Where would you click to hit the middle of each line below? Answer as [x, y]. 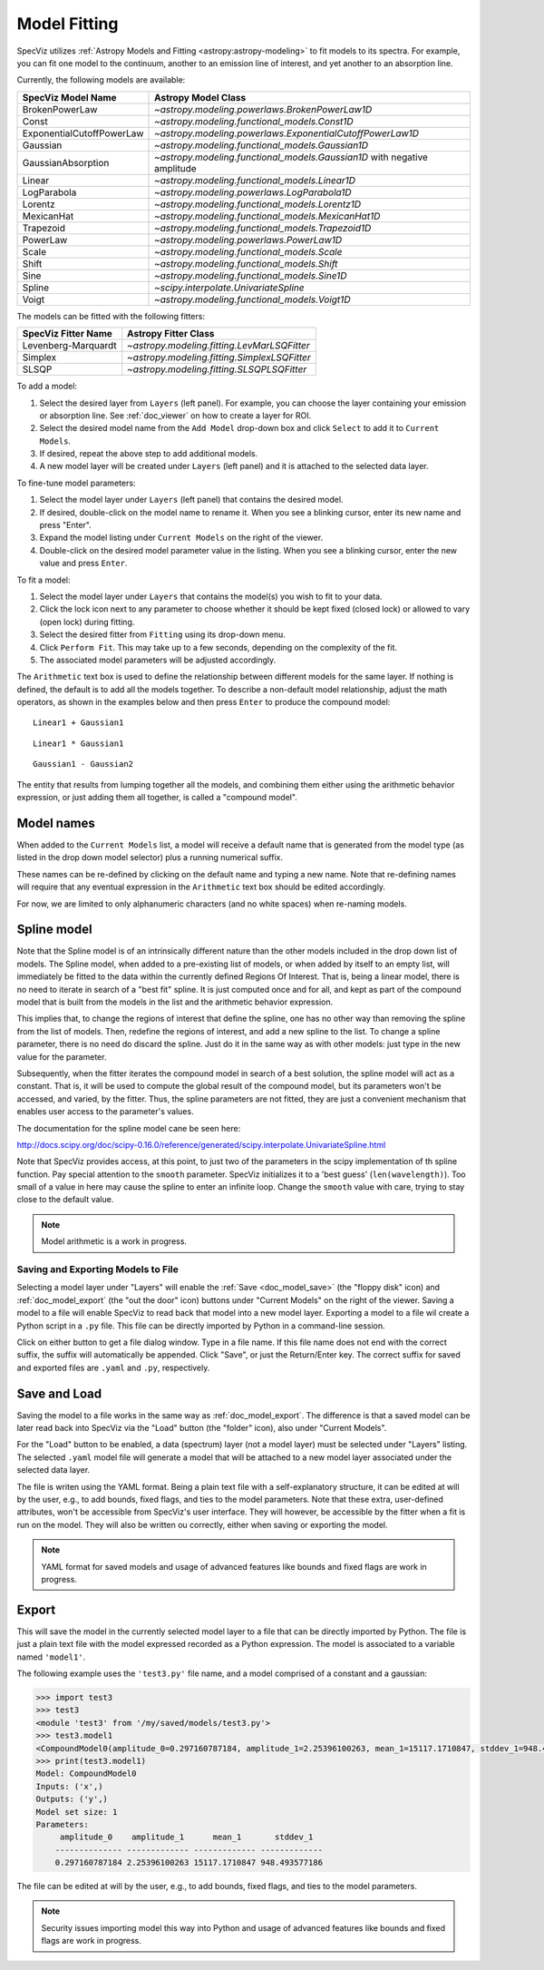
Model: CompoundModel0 [86, 1774]
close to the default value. [65, 1200]
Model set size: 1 [77, 1812]
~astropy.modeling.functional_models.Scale [248, 251]
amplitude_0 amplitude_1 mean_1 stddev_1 [186, 1837]
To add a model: [47, 387]
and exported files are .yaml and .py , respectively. [113, 1367]
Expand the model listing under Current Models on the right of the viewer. [181, 538]
